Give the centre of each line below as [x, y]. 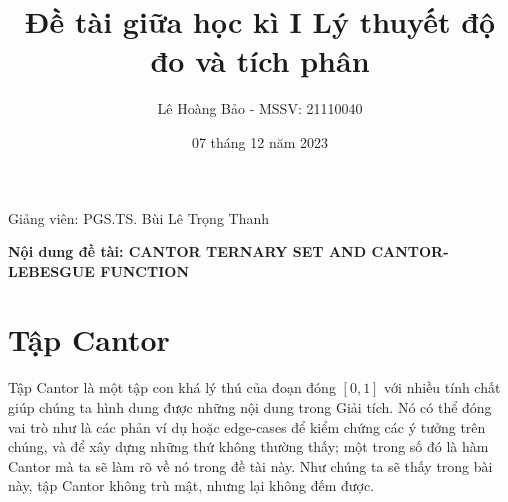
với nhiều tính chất [442, 387]
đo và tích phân [260, 60]
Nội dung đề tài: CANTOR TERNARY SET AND [187, 251]
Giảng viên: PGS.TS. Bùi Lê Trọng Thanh [139, 217]
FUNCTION [145, 270]
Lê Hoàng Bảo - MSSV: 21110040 [260, 108]
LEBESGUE [51, 270]
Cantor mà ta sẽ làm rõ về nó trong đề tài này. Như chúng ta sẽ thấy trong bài [250, 465]
